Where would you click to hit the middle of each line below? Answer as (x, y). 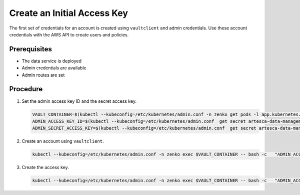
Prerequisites (30, 49)
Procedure (26, 89)
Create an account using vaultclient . (63, 141)
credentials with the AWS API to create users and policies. (69, 34)
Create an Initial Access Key (69, 13)
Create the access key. (45, 168)
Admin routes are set (43, 75)
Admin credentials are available (54, 68)
